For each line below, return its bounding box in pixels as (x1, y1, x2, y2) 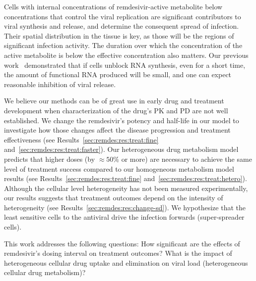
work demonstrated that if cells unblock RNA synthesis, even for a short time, (4, 59, 246, 70)
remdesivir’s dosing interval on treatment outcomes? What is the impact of (4, 248, 232, 258)
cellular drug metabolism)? (4, 267, 86, 278)
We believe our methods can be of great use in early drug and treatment (4, 95, 224, 106)
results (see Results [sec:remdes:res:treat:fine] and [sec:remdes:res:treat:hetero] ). (4, 173, 247, 184)
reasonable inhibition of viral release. (4, 79, 116, 89)
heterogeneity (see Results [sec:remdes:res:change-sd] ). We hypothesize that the (4, 202, 246, 212)
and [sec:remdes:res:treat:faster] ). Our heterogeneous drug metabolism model (4, 144, 239, 154)
